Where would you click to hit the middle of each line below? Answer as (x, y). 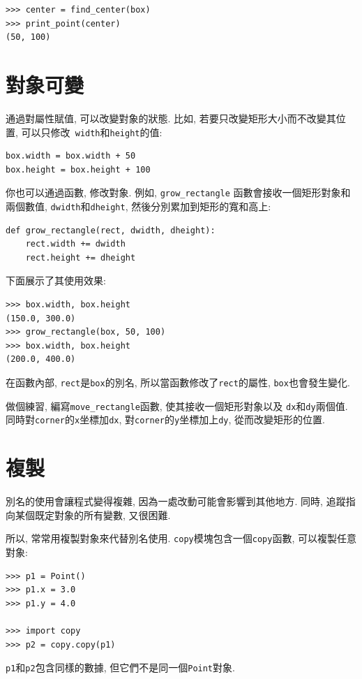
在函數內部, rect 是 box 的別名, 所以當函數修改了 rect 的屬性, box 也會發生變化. (178, 382)
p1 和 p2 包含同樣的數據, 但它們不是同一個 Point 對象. (120, 667)
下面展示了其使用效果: (56, 280)
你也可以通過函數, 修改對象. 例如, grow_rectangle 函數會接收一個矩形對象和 (178, 192)
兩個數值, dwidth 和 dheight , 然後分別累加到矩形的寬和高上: (138, 206)
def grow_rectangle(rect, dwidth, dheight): (111, 230)
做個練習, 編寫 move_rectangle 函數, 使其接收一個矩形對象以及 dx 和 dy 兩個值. (177, 406)
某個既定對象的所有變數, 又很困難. (93, 514)
